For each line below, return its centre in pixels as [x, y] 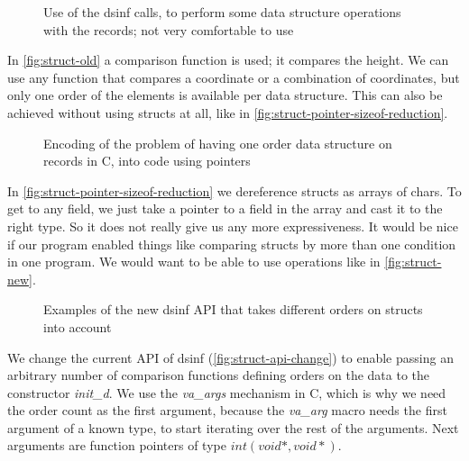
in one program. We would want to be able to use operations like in [194, 262]
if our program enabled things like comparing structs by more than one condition [232, 244]
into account [78, 326]
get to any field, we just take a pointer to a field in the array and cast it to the [225, 208]
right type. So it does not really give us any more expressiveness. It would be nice [233, 226]
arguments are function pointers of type [117, 445]
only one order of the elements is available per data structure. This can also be [225, 95]
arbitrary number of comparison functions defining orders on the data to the [219, 375]
